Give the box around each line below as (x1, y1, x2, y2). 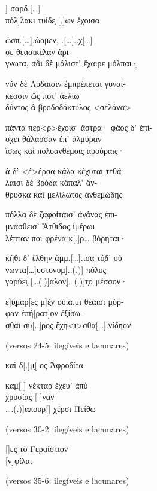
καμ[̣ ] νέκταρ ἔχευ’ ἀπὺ (5, 378, 88, 391)
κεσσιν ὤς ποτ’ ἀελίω (5, 89, 80, 101)
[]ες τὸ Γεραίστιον (5, 442, 68, 455)
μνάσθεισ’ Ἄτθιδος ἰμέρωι (5, 219, 95, 232)
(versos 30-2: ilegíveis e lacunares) (5, 422, 129, 435)
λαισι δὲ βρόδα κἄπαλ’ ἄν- (5, 176, 98, 189)
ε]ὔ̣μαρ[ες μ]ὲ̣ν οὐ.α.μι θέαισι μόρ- (5, 295, 124, 307)
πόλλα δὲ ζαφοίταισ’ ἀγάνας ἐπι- (5, 208, 118, 220)
